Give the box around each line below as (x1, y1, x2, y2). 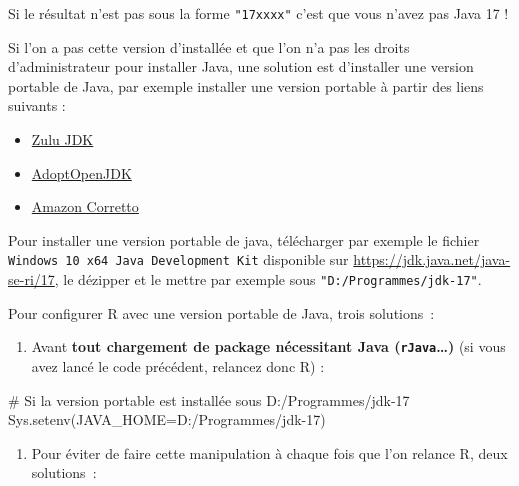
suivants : (8, 95, 66, 116)
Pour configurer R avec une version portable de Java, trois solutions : (8, 302, 435, 323)
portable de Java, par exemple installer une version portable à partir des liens (8, 75, 484, 96)
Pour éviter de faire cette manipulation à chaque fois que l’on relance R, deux (31, 442, 508, 463)
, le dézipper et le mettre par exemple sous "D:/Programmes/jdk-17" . (54, 269, 482, 290)
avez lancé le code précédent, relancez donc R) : (31, 355, 325, 376)
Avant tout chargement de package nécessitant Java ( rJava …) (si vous (31, 336, 506, 357)
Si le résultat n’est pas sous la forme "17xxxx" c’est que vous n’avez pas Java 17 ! (8, 3, 509, 23)
